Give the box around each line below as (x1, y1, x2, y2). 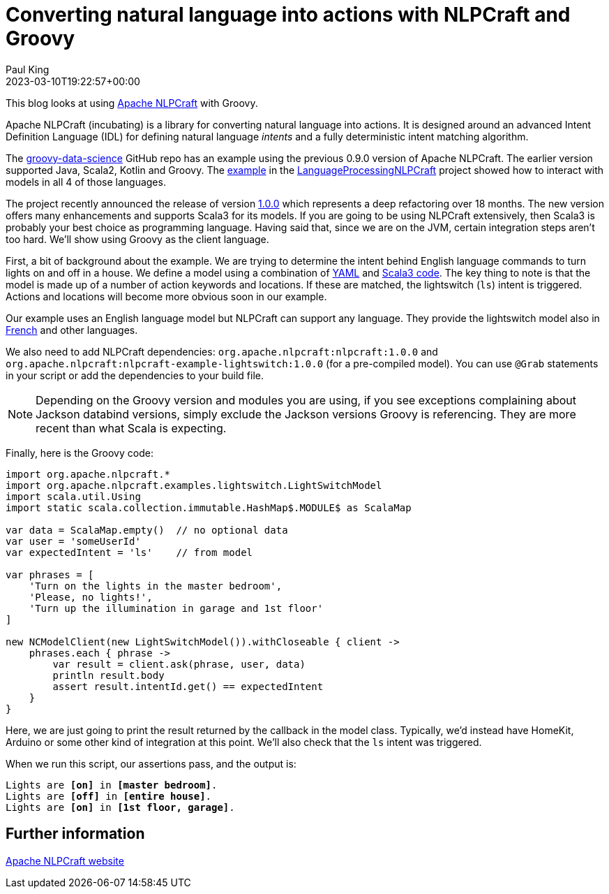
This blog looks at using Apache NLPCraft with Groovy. (6, 96, 258, 109)
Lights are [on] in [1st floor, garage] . (6, 801, 235, 813)
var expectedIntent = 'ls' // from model (6, 546, 253, 558)
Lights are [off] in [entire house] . (6, 790, 212, 802)
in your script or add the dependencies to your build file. (6, 369, 264, 381)
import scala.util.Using (6, 490, 141, 502)
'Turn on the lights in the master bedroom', (29, 580, 283, 592)
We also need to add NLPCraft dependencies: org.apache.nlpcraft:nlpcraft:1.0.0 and (6, 345, 438, 358)
